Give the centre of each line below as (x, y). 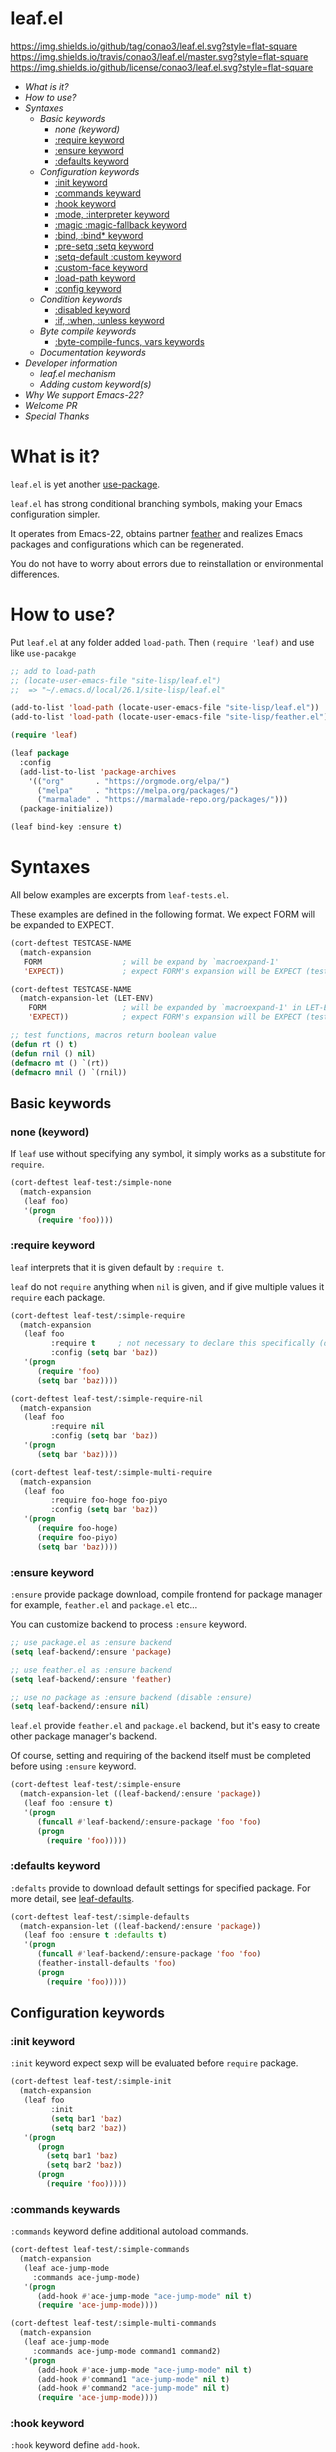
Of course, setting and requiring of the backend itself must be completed (161, 1756)
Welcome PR (51, 405)
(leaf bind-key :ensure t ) (66, 827)
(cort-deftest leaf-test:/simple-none (91, 1183)
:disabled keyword (92, 309)
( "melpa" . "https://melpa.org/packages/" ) (138, 790)
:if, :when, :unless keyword (109, 320)
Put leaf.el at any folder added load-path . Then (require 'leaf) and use (162, 642)
